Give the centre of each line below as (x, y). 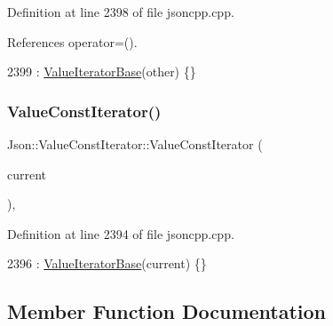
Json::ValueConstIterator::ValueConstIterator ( (135, 144)
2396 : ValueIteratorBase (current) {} (107, 263)
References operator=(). (72, 41)
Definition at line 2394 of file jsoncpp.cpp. (121, 233)
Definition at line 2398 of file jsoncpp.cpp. (121, 12)
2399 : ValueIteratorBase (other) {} (102, 72)
